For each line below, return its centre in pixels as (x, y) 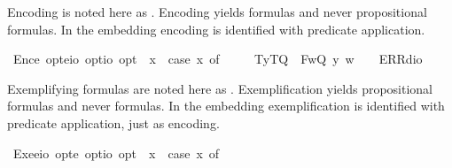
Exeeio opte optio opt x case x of (116, 153)
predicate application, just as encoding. (113, 122)
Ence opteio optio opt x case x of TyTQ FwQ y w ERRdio (218, 59)
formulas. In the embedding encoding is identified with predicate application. (216, 29)
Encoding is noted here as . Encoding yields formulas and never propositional (217, 11)
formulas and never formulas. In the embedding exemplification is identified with (226, 106)
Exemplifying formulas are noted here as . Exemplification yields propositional (220, 88)
